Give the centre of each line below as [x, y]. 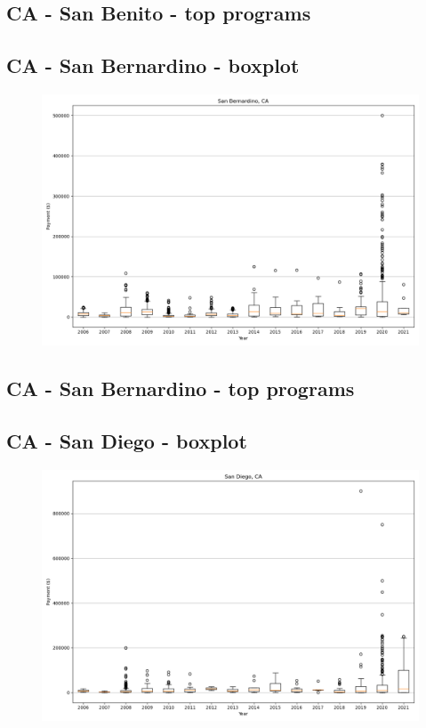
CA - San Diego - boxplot [127, 441]
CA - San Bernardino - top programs [181, 388]
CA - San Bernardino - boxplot [153, 65]
